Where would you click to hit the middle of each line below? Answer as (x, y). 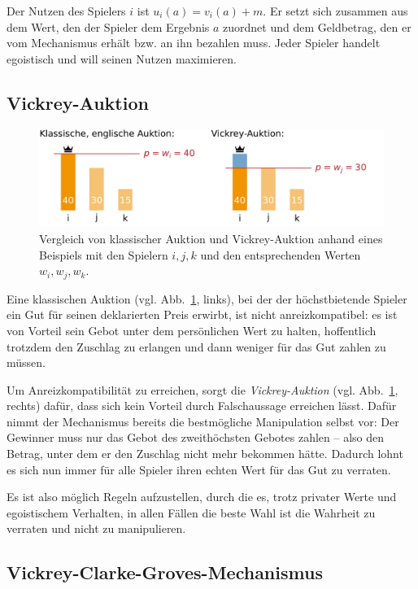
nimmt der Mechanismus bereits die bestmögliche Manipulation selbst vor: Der (203, 421)
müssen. (26, 362)
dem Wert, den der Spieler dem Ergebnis (108, 26)
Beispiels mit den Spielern (104, 254)
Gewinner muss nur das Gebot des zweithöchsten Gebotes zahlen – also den (196, 437)
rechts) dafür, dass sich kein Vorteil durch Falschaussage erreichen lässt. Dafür (202, 406)
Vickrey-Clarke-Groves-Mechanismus (165, 572)
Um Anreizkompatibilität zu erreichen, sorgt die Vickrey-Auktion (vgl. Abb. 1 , (202, 389)
